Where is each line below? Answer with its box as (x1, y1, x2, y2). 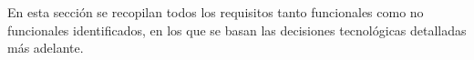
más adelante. (7, 38, 84, 57)
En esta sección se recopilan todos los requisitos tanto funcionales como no (7, 3, 424, 21)
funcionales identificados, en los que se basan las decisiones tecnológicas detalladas (7, 20, 467, 39)
